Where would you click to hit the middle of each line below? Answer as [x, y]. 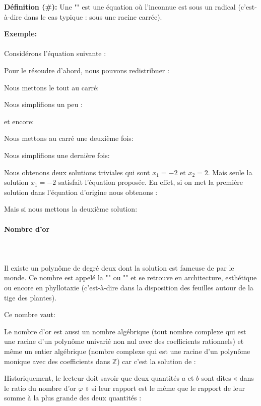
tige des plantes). [30, 297]
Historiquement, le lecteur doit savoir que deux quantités [92, 378]
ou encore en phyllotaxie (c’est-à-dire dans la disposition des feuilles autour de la [129, 288]
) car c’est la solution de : [156, 361]
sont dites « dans [227, 378]
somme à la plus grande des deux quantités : [73, 398]
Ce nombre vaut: [30, 314]
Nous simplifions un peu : [43, 104]
